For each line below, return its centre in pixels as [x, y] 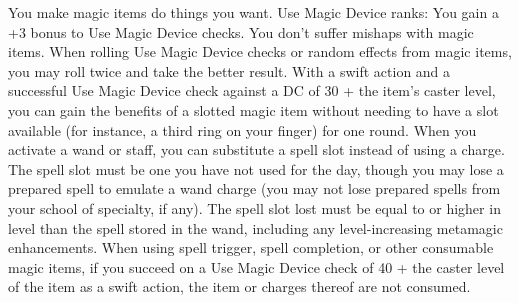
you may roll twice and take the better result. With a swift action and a [229, 70]
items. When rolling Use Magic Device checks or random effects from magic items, [260, 51]
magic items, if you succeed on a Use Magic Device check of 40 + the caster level [256, 266]
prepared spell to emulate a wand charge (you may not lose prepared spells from [254, 188]
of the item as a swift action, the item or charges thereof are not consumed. [239, 286]
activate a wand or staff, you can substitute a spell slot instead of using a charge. [256, 149]
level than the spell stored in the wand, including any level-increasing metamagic [255, 227]
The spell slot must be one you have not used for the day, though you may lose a [256, 168]
